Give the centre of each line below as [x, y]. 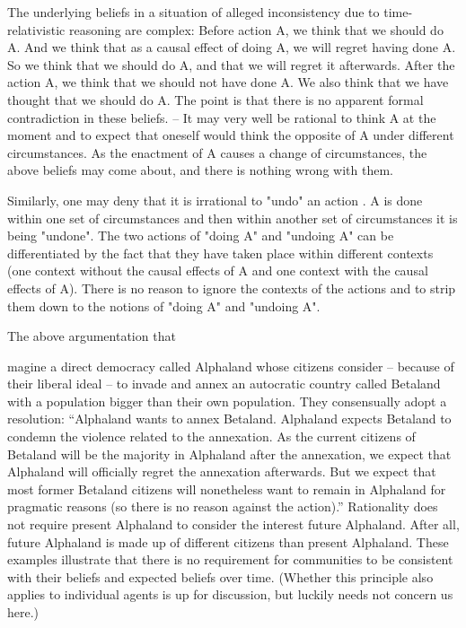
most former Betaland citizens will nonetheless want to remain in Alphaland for [227, 488]
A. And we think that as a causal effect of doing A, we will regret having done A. [232, 47]
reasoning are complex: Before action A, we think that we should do [256, 29]
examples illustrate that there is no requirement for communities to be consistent [230, 559]
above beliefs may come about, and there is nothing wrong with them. [200, 170]
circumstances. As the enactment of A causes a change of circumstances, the [217, 152]
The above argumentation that [92, 336]
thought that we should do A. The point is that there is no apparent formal [215, 99]
